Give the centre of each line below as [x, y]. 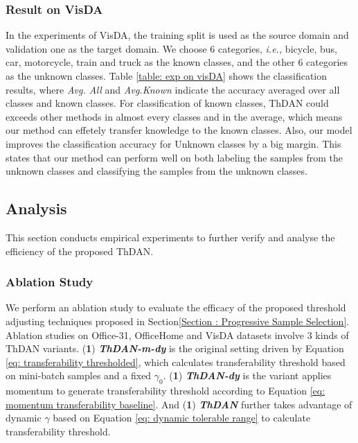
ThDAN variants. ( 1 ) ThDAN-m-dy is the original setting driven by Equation [175, 348]
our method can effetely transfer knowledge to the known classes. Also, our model [179, 130]
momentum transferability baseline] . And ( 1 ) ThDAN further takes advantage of [179, 404]
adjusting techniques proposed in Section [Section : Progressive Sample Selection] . [178, 321]
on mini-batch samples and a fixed [79, 375]
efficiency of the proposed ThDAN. [80, 251]
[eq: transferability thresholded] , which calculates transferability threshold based [176, 362]
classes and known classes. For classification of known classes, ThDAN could [167, 103]
